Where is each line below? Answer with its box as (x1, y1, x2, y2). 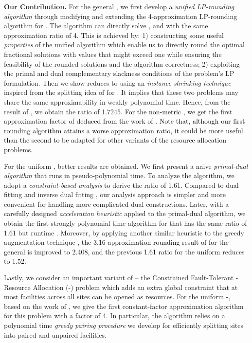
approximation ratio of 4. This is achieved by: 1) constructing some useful (4, 30, 224, 40)
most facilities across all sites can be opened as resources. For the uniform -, (4, 291, 231, 302)
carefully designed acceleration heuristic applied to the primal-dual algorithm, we (4, 208, 246, 218)
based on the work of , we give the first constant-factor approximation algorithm (4, 301, 244, 311)
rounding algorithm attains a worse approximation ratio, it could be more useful (4, 125, 243, 135)
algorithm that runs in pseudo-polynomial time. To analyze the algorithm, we (4, 170, 234, 181)
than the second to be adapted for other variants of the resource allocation (4, 135, 226, 145)
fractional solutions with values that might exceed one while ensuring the (4, 49, 222, 59)
